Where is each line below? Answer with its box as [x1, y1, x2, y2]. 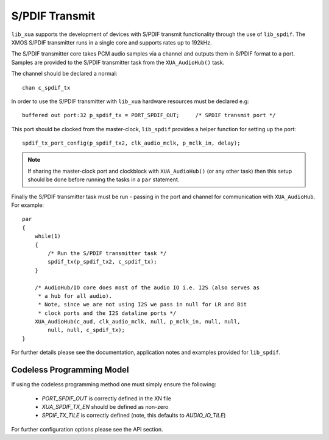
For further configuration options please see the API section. [11, 425, 163, 433]
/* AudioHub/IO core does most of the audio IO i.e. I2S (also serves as [34, 284, 260, 291]
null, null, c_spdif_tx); [48, 326, 125, 334]
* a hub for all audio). [38, 292, 113, 299]
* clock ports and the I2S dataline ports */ [38, 309, 177, 317]
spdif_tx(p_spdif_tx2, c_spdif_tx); [48, 258, 158, 265]
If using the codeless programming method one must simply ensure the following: [11, 381, 216, 388]
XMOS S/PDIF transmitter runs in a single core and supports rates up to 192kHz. [11, 38, 212, 46]
